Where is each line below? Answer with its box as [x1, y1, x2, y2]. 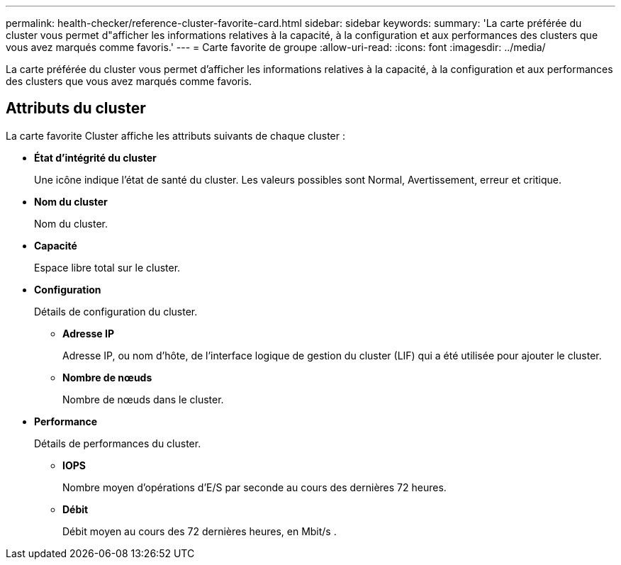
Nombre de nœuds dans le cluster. [62, 393, 224, 405]
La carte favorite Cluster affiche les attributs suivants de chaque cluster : [6, 129, 345, 142]
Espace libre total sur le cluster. [34, 261, 181, 274]
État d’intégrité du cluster [34, 151, 157, 164]
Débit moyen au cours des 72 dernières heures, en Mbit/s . [62, 525, 337, 537]
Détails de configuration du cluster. [34, 305, 198, 318]
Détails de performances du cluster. [34, 437, 201, 449]
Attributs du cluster [6, 99, 146, 118]
